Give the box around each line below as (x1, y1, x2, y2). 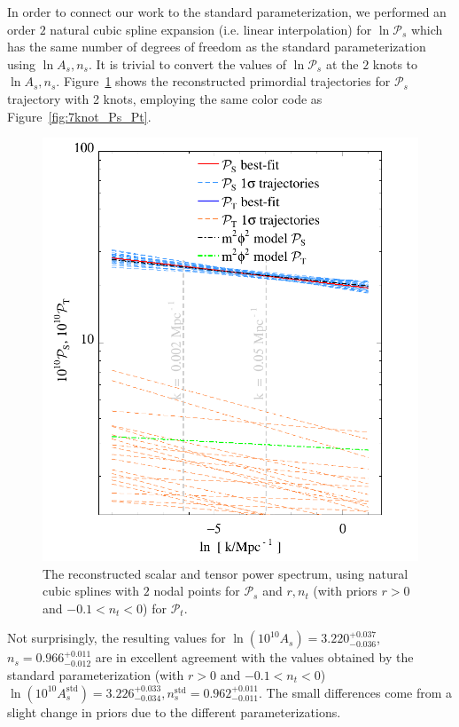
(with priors (313, 581, 377, 600)
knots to (372, 54, 418, 73)
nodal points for (153, 581, 240, 600)
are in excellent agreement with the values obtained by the (95, 648, 414, 667)
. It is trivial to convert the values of (89, 54, 287, 73)
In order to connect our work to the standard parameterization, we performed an (7, 3, 447, 20)
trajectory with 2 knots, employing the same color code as (7, 89, 323, 107)
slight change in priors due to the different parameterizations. (7, 702, 341, 721)
